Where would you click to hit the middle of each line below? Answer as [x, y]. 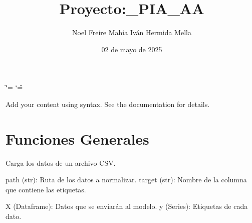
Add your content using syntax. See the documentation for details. [108, 104]
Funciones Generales [77, 138]
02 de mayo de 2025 [132, 49]
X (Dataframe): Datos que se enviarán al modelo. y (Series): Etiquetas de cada [127, 206]
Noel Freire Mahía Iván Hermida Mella [132, 32]
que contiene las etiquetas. [46, 189]
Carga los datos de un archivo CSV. [61, 162]
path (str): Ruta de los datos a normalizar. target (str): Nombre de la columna [126, 180]
